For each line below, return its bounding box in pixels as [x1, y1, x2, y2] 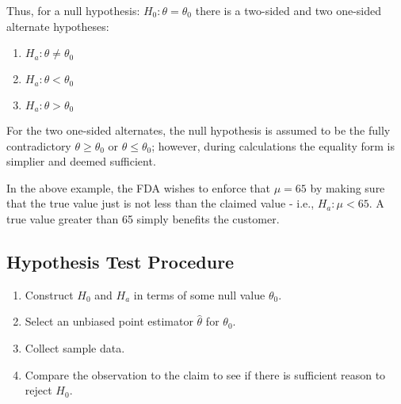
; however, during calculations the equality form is [151, 137, 395, 154]
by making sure [310, 179, 385, 196]
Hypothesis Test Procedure [6, 250, 235, 274]
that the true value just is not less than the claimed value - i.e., [6, 195, 315, 212]
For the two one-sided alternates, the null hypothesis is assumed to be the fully [6, 122, 391, 139]
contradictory [6, 137, 71, 154]
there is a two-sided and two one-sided [195, 2, 382, 18]
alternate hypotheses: [6, 17, 109, 34]
